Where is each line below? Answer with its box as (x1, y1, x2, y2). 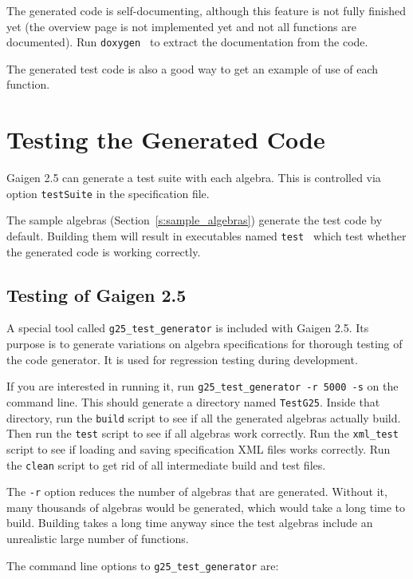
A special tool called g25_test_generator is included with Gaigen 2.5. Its (6, 319, 369, 336)
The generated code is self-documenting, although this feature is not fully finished (6, 2, 406, 18)
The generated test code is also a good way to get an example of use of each (6, 60, 379, 77)
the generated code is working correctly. (6, 243, 201, 260)
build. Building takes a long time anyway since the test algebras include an (6, 514, 373, 531)
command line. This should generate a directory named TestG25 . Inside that (6, 393, 380, 410)
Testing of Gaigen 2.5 (6, 282, 187, 307)
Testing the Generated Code (6, 123, 325, 156)
